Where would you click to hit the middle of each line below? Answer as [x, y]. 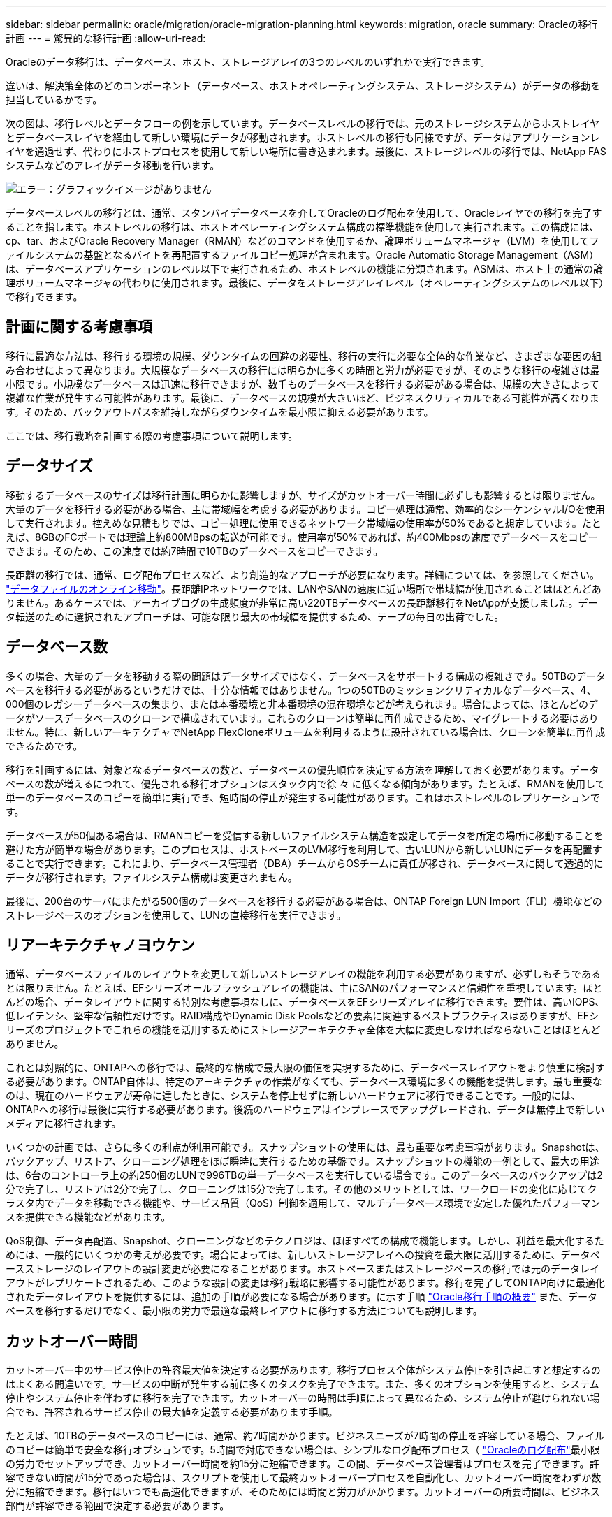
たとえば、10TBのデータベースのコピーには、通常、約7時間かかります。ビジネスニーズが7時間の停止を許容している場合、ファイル [305, 1436]
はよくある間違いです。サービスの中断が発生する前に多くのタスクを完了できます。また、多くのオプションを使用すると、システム [303, 1384]
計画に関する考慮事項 [79, 327]
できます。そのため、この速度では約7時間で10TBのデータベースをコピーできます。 [195, 551]
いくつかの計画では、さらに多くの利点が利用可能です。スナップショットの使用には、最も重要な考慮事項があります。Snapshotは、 [305, 1147]
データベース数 [57, 647]
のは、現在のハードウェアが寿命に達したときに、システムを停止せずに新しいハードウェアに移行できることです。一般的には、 [293, 1096]
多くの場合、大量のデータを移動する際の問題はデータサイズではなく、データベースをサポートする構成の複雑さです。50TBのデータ [306, 676]
